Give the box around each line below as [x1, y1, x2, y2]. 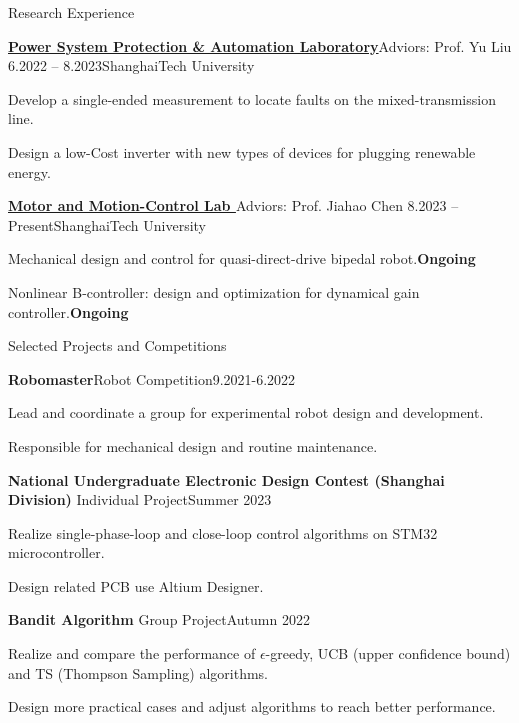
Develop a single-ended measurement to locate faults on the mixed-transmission [8, 88, 496, 109]
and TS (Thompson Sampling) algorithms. [8, 662, 269, 683]
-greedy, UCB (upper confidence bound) [265, 643, 511, 664]
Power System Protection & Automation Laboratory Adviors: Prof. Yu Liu [8, 35, 512, 56]
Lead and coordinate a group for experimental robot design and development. [8, 402, 484, 423]
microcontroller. [8, 542, 105, 563]
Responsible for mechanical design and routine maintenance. [8, 435, 378, 456]
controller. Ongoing [8, 301, 129, 322]
